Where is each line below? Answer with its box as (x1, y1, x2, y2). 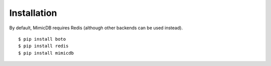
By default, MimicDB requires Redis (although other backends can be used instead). (9, 25, 183, 31)
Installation (9, 7, 57, 18)
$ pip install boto (18, 36, 66, 42)
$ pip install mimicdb (18, 50, 74, 56)
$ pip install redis (18, 43, 69, 49)
